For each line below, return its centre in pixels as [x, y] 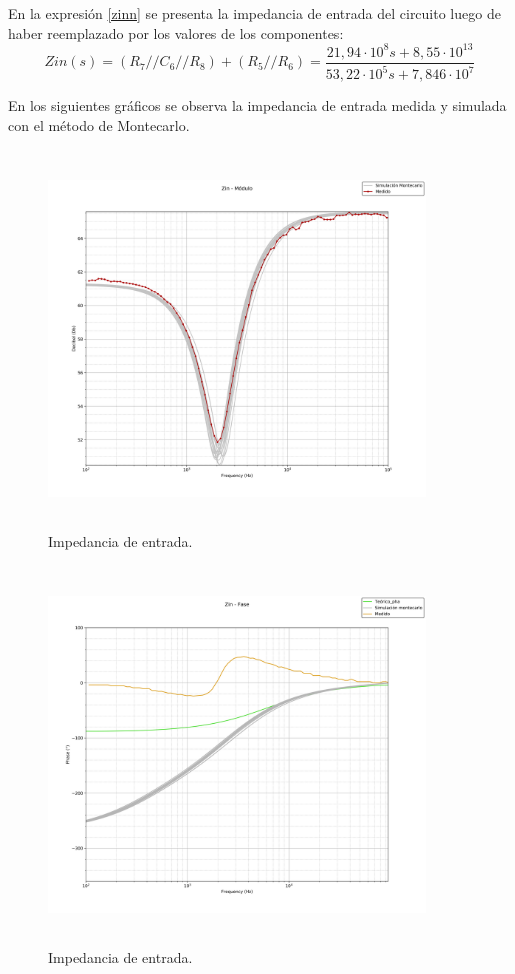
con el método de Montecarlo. [99, 124]
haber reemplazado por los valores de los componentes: [176, 32]
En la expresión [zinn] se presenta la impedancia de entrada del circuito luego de [254, 13]
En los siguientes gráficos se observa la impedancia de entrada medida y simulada [257, 105]
